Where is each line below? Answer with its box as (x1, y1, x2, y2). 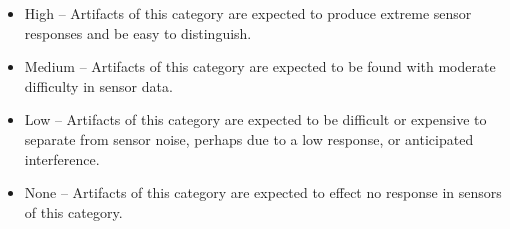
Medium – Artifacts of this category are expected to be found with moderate (24, 56, 496, 77)
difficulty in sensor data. (24, 75, 173, 96)
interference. (24, 148, 100, 169)
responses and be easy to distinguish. (24, 22, 252, 43)
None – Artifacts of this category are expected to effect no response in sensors (24, 182, 502, 203)
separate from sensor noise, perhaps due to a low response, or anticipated (24, 128, 474, 149)
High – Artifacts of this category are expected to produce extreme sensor (24, 3, 472, 23)
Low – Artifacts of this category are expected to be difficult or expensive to (24, 109, 487, 130)
